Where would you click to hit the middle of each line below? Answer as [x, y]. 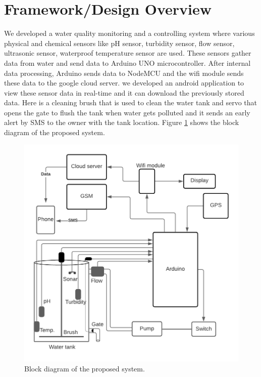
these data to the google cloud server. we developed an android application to [124, 83]
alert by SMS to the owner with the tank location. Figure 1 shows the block [122, 122]
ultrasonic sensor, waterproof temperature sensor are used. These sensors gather [128, 53]
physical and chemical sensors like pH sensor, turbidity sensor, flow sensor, [119, 43]
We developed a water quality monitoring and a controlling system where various [129, 33]
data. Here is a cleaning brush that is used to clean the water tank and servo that [131, 102]
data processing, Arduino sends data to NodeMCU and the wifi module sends [124, 73]
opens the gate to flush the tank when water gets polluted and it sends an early [127, 112]
